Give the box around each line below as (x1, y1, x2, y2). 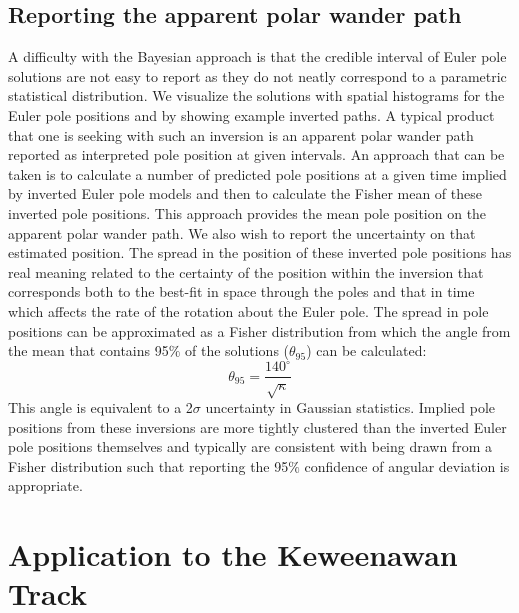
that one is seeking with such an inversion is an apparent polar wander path (8, 124, 474, 145)
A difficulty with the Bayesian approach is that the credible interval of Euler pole (8, 46, 507, 67)
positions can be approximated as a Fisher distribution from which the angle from (8, 320, 511, 341)
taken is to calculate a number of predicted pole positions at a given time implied (8, 163, 507, 184)
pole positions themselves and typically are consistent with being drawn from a (8, 436, 492, 457)
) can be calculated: (306, 340, 427, 361)
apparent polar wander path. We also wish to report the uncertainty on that (8, 222, 476, 243)
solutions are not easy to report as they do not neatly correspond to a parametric (8, 65, 507, 86)
